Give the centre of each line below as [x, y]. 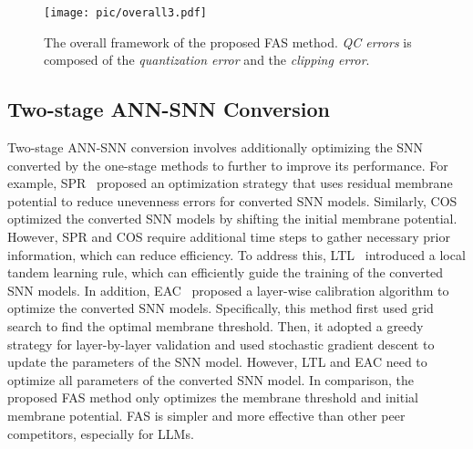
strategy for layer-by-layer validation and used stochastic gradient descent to [221, 344]
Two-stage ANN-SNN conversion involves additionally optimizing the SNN [216, 147]
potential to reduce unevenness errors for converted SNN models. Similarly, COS [232, 200]
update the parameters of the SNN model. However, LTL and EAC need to [217, 362]
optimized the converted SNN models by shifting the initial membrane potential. [232, 219]
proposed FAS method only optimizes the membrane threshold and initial [213, 397]
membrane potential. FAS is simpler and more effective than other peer [206, 415]
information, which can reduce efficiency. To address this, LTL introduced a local [236, 254]
